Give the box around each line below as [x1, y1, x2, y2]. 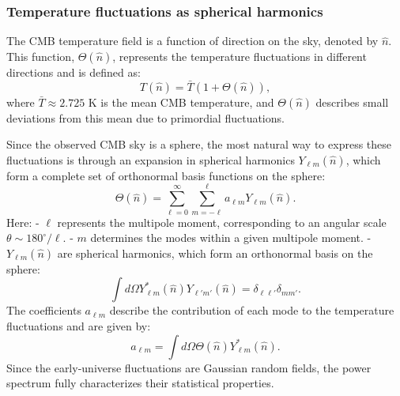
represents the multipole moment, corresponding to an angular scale [57, 213, 387, 230]
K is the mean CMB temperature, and [88, 93, 274, 110]
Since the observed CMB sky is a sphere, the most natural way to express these [6, 136, 392, 153]
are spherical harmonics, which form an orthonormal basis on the [57, 244, 373, 261]
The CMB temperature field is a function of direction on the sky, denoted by [6, 32, 379, 49]
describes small [315, 93, 389, 110]
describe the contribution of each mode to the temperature [109, 302, 394, 319]
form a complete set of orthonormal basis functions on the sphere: [6, 167, 326, 183]
